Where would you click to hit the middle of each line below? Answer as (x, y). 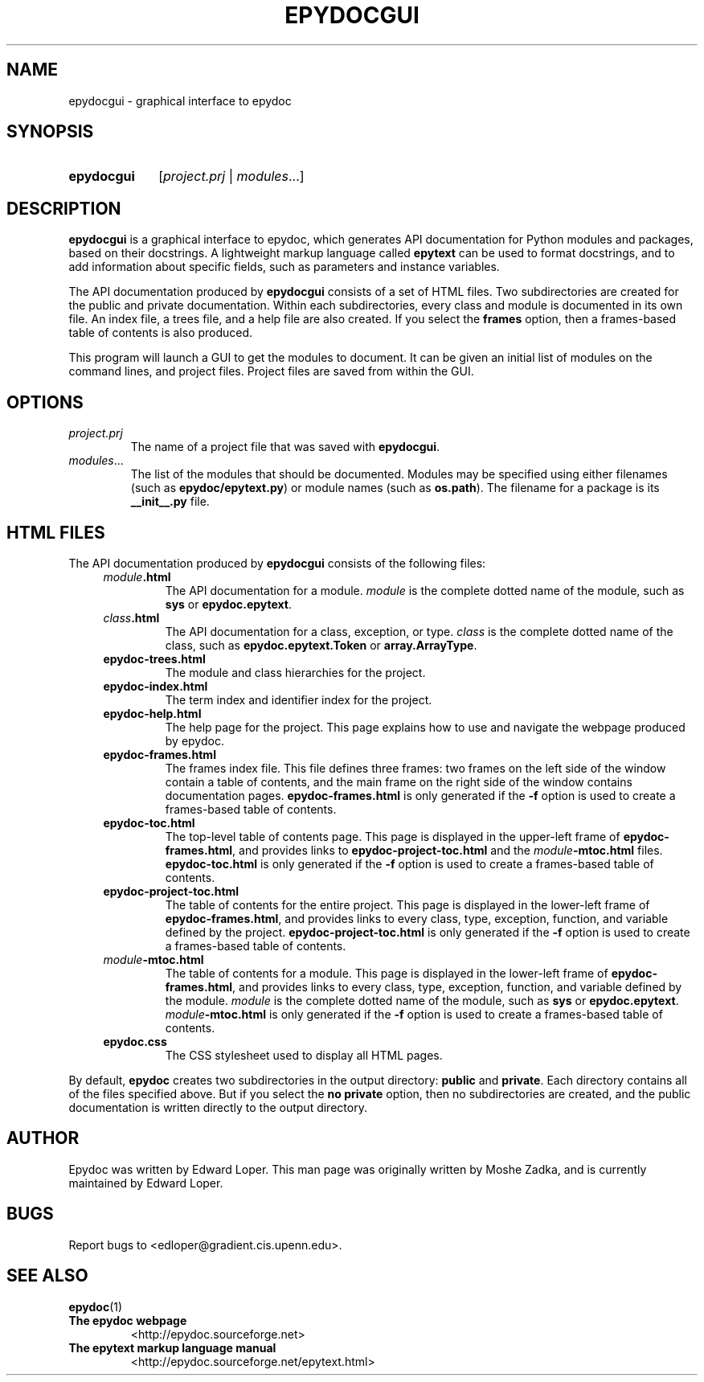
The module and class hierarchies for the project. (295, 672)
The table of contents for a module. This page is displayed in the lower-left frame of (387, 973)
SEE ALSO (47, 1276)
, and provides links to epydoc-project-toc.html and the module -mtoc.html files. (448, 850)
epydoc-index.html (156, 686)
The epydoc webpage (128, 1320)
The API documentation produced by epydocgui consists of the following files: (277, 563)
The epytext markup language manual (172, 1347)
